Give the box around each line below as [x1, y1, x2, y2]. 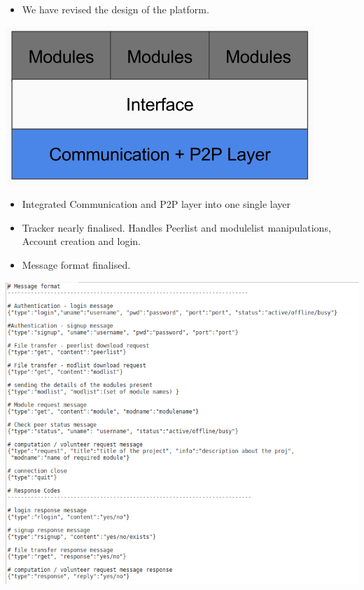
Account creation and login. [22, 234, 141, 248]
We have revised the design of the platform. [22, 2, 209, 16]
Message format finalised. [22, 257, 131, 272]
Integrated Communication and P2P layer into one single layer [22, 197, 291, 211]
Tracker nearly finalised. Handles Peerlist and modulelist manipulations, [22, 220, 331, 234]
